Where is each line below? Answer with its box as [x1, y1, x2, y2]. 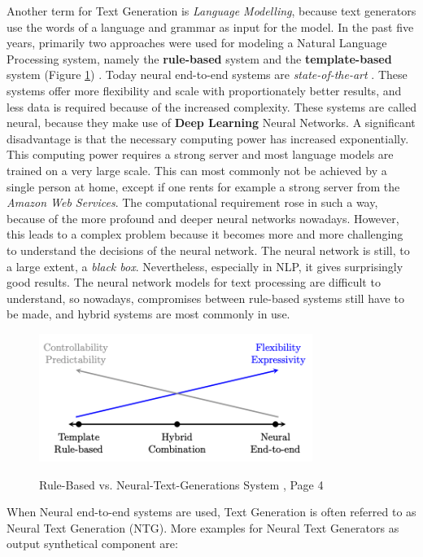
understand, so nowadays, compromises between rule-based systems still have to [7, 289, 404, 306]
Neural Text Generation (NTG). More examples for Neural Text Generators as [7, 519, 399, 536]
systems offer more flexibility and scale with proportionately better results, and [7, 81, 402, 99]
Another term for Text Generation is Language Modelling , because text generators [7, 2, 416, 19]
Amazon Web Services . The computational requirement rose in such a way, [7, 194, 378, 211]
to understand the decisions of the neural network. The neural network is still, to [7, 241, 410, 258]
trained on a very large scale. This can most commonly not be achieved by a [7, 161, 387, 178]
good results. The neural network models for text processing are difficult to [7, 274, 381, 291]
